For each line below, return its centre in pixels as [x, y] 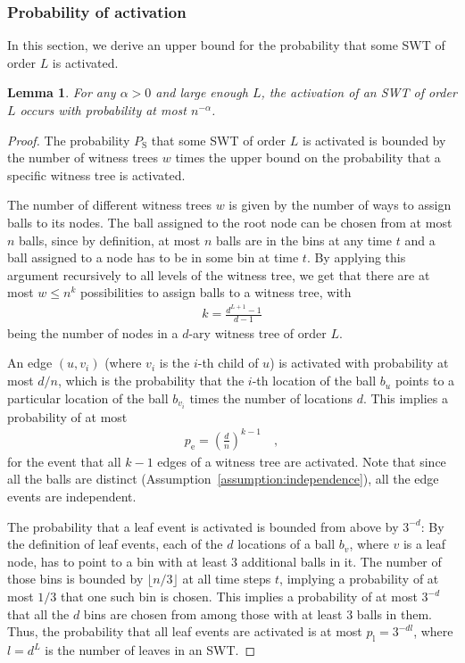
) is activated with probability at [359, 363]
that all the [38, 613]
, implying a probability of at [359, 579]
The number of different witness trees [109, 205]
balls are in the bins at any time [304, 240]
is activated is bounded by [374, 140]
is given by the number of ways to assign [340, 205]
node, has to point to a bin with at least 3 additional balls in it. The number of [224, 561]
